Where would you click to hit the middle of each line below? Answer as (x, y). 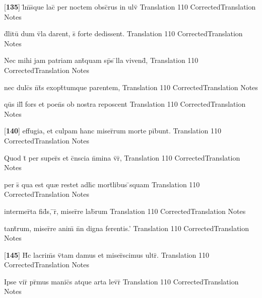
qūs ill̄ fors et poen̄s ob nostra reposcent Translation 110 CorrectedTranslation (125, 104)
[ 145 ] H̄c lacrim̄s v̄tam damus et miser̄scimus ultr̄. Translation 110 (107, 254)
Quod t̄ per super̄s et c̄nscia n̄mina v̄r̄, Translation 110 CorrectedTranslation (122, 157)
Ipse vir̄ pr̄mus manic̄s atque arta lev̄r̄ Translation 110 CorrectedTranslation (121, 281)
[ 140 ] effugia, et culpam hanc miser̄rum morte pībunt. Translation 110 (113, 131)
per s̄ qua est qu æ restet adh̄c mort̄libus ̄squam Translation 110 (102, 184)
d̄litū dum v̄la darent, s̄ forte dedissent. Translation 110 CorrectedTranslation (123, 33)
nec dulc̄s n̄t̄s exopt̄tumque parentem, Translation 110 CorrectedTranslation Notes (131, 87)
